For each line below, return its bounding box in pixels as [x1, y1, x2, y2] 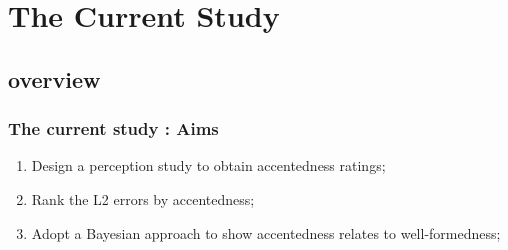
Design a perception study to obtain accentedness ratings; [31, 155, 386, 176]
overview [8, 63, 101, 94]
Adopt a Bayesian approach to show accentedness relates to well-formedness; [31, 222, 501, 243]
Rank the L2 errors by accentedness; [31, 188, 255, 209]
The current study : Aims [8, 116, 219, 141]
